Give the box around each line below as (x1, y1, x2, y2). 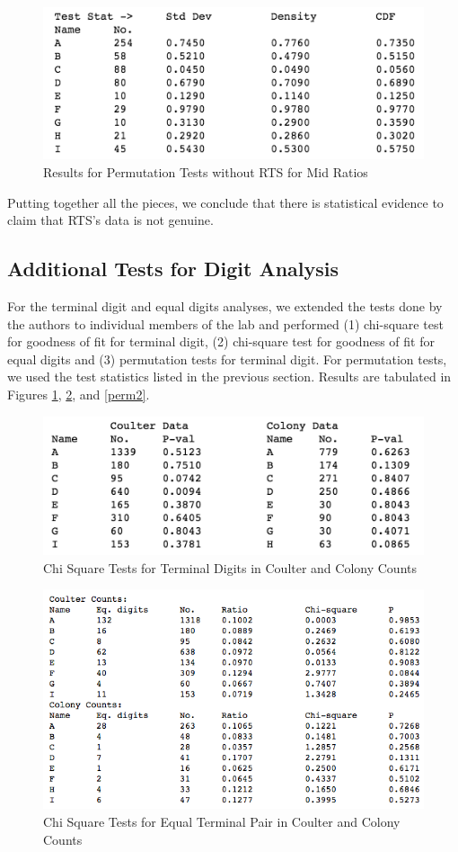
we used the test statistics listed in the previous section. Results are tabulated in (7, 367, 452, 386)
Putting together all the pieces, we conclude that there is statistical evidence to (7, 193, 444, 211)
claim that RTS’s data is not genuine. (7, 211, 214, 229)
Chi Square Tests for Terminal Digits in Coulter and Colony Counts (43, 558, 418, 577)
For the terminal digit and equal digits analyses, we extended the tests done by (7, 297, 443, 315)
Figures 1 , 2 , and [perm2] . (7, 384, 150, 403)
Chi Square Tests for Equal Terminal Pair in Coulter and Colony (43, 812, 401, 831)
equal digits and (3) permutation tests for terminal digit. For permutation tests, (7, 349, 447, 368)
